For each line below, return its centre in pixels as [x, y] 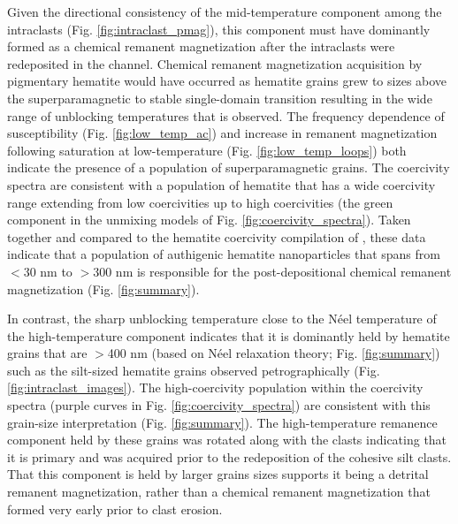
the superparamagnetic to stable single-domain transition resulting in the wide [220, 98]
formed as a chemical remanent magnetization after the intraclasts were [201, 46]
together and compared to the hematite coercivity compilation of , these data [217, 236]
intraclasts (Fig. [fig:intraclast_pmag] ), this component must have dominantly [219, 29]
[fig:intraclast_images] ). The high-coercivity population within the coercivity [215, 387]
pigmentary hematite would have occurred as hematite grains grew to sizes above [227, 81]
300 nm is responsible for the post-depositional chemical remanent [272, 271]
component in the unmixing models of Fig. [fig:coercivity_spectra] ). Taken [209, 220]
